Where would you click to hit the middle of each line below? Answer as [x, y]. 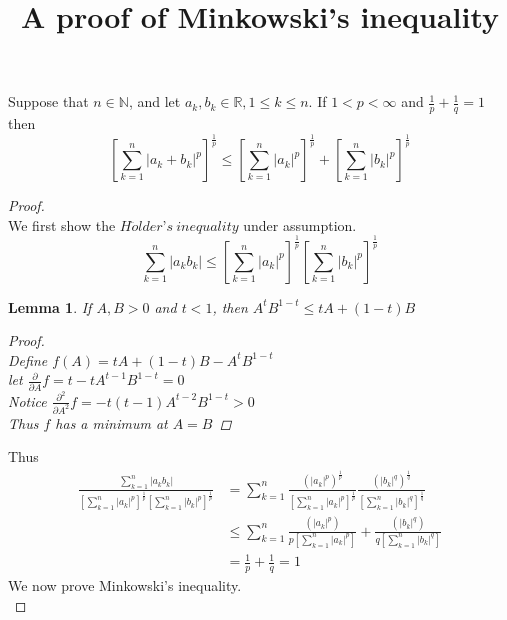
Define [28, 359]
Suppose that [48, 101]
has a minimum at [111, 422]
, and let [154, 101]
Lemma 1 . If [50, 306]
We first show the [62, 224]
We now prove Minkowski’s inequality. [125, 585]
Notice [27, 400]
